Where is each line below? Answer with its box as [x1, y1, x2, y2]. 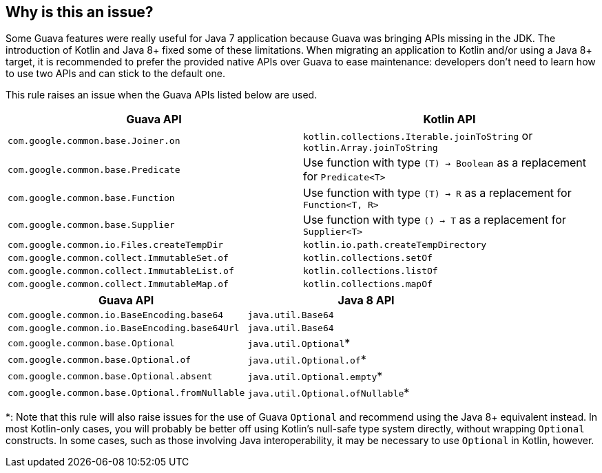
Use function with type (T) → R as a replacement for [303, 186, 572, 200]
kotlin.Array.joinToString [303, 143, 438, 154]
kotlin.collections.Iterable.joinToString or [303, 129, 533, 143]
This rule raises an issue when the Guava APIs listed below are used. [6, 89, 318, 101]
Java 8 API [338, 293, 395, 308]
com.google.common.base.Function [8, 193, 175, 204]
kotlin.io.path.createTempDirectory [303, 240, 487, 251]
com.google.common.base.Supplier [8, 220, 175, 231]
